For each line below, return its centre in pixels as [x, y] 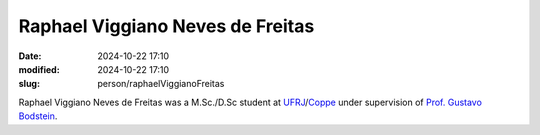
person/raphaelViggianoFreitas [161, 84]
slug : [29, 84]
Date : [30, 56]
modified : [39, 69]
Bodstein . [38, 116]
